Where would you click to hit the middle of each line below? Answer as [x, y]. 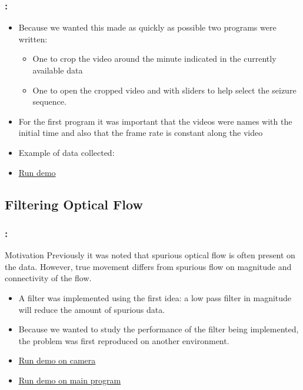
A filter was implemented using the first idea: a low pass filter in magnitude [155, 297]
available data [58, 70]
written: [33, 39]
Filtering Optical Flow [74, 204]
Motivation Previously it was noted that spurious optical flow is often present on [150, 255]
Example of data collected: [66, 152]
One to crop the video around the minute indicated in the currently [154, 59]
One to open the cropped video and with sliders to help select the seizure [164, 90]
